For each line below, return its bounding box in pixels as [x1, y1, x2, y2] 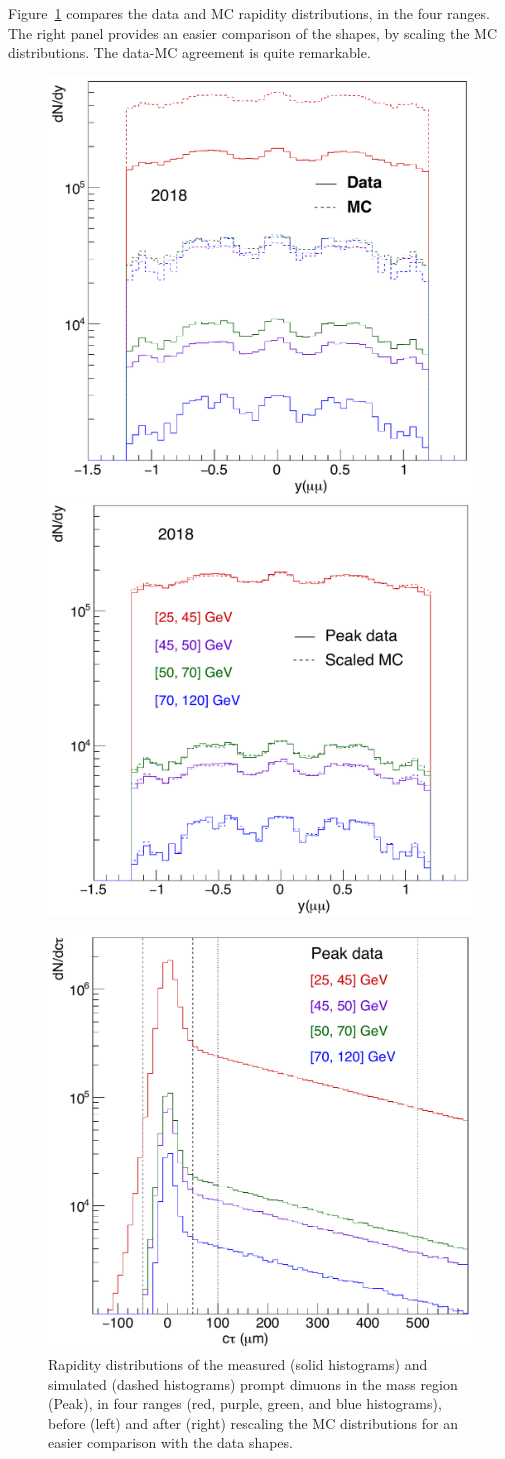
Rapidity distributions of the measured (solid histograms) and [48, 1354, 428, 1375]
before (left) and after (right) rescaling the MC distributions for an [48, 1412, 459, 1433]
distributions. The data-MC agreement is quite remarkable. [8, 42, 371, 63]
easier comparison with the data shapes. [48, 1432, 293, 1453]
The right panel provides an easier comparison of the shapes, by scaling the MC [8, 22, 498, 43]
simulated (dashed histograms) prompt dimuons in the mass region [48, 1373, 458, 1394]
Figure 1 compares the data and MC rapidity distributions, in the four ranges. [8, 3, 490, 23]
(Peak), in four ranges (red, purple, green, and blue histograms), [48, 1393, 442, 1414]
